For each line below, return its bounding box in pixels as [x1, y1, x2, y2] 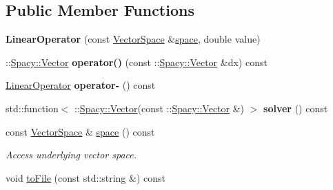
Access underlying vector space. [6, 147, 137, 162]
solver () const [263, 101, 328, 115]
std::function [6, 101, 59, 115]
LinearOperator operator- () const [6, 78, 156, 92]
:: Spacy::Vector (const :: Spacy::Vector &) [74, 101, 245, 115]
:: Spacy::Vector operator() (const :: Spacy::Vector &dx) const [6, 54, 268, 69]
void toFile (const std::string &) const [6, 170, 165, 184]
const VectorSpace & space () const [6, 124, 155, 138]
